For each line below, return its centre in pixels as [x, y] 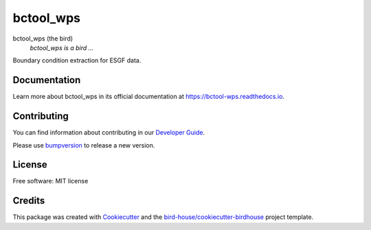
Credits [29, 201]
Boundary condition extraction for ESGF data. [77, 60]
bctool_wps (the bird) [43, 38]
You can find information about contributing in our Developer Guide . [109, 133]
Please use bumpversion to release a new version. [84, 145]
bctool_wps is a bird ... [62, 47]
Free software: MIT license [50, 181]
